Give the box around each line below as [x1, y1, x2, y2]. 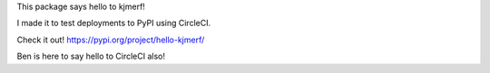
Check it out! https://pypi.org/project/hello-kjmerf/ [16, 34, 205, 45]
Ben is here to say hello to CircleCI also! [16, 50, 165, 62]
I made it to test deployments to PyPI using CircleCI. [16, 18, 211, 29]
